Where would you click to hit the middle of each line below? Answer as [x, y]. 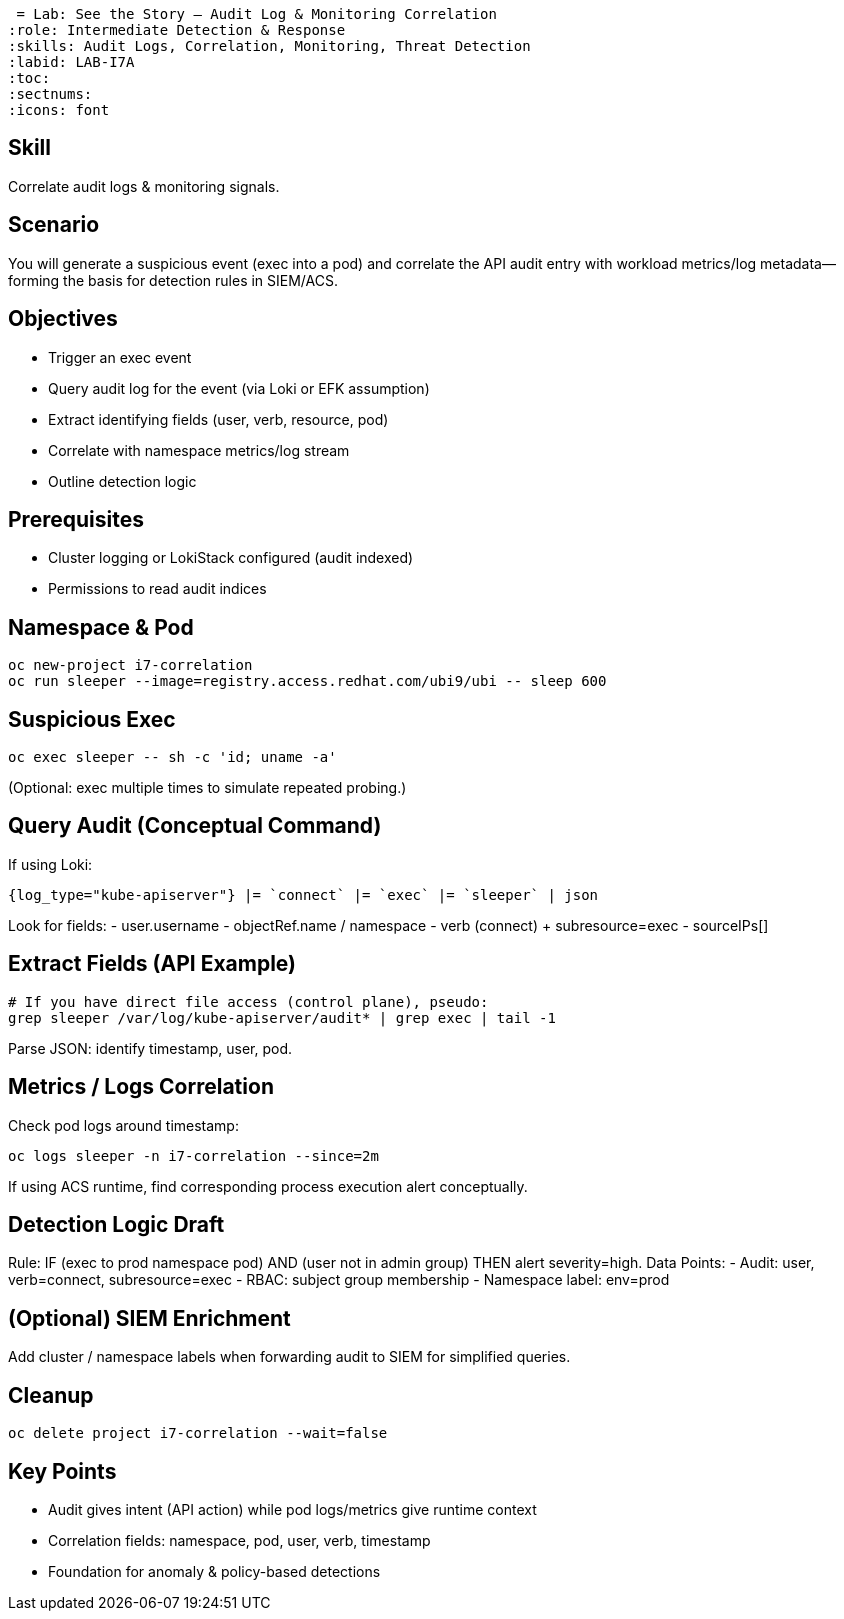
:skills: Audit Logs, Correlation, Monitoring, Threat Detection [269, 46]
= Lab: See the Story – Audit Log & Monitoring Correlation [256, 14]
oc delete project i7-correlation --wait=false [198, 1433]
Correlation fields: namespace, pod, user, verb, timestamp [239, 1540]
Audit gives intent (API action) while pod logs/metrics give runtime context [292, 1509]
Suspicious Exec [92, 719]
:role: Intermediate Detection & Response [177, 30]
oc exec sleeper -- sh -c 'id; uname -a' [172, 757]
